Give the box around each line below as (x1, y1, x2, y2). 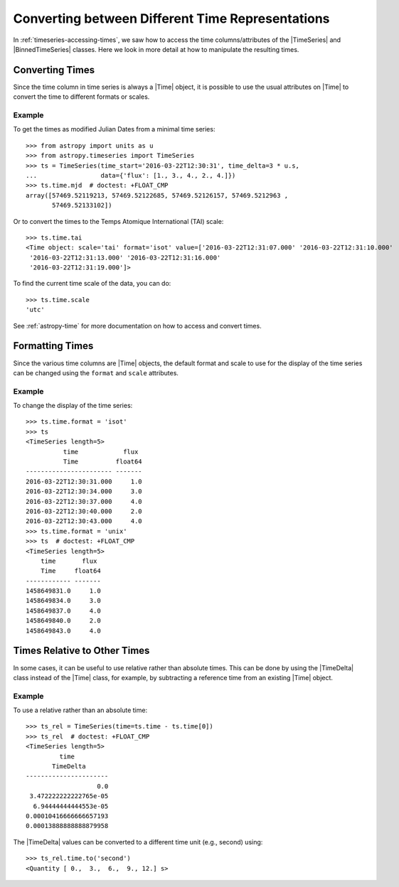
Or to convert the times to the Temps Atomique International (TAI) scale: (13, 217, 224, 225)
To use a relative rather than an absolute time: (13, 706, 148, 714)
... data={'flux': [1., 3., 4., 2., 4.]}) (26, 171, 236, 179)
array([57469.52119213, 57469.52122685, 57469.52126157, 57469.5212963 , (26, 191, 289, 199)
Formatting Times (13, 340, 94, 352)
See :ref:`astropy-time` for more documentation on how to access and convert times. (13, 321, 262, 330)
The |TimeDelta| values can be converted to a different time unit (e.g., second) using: (13, 837, 263, 846)
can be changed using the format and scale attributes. (13, 368, 179, 377)
